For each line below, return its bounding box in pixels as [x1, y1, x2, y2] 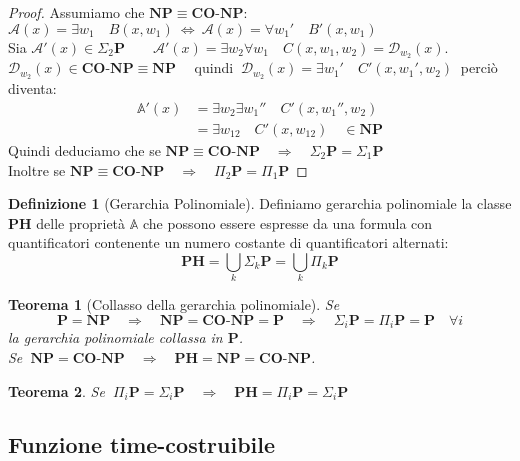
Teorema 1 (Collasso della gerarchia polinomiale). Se [8, 294, 340, 315]
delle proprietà [36, 212, 126, 233]
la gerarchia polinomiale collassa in [8, 327, 223, 348]
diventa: [8, 78, 57, 99]
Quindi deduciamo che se [8, 139, 161, 160]
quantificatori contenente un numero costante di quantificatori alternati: [8, 232, 449, 253]
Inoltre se [8, 159, 66, 180]
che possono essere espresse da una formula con [142, 212, 433, 233]
